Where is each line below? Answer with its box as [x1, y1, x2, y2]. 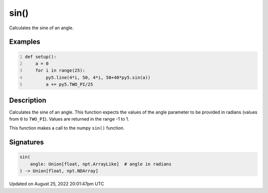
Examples [9, 38, 41, 46]
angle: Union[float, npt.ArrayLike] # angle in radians [30, 161, 172, 167]
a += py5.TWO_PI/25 [45, 82, 93, 87]
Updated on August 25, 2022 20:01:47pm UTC [9, 181, 104, 187]
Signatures [9, 138, 44, 146]
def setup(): [25, 54, 57, 60]
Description [9, 96, 47, 104]
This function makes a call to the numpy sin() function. [9, 125, 125, 131]
